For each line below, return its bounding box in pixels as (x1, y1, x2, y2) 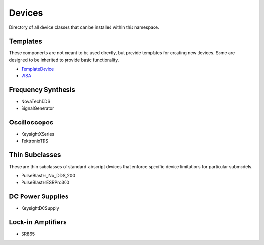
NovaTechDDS (21, 98, 51, 104)
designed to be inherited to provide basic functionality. (9, 57, 119, 63)
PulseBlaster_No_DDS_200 (21, 172, 76, 178)
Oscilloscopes (9, 118, 54, 126)
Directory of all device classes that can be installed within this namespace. (9, 24, 159, 30)
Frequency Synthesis (9, 86, 75, 94)
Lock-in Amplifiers (9, 218, 67, 226)
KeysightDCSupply (21, 205, 59, 211)
